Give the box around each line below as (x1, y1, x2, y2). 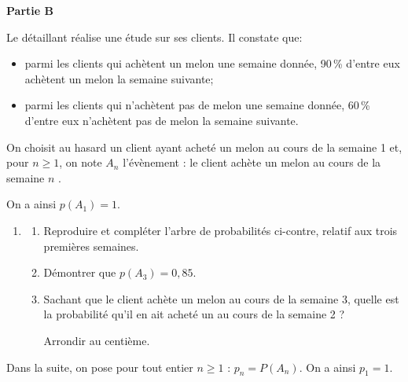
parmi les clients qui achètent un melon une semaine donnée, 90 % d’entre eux (24, 55, 400, 72)
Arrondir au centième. (43, 332, 150, 348)
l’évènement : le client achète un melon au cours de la (123, 154, 381, 171)
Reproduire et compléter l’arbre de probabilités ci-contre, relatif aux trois (43, 222, 398, 238)
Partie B (6, 2, 53, 18)
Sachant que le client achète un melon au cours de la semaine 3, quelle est (43, 290, 399, 307)
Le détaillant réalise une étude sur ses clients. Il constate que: (6, 28, 303, 45)
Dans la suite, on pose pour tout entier (6, 358, 193, 375)
